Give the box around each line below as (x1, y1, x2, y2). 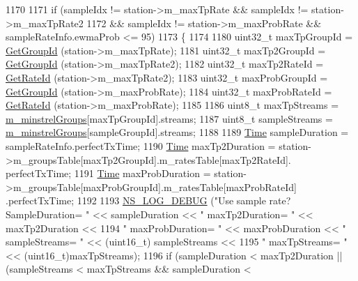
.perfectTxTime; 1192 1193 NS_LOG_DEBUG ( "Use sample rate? (6, 193, 291, 208)
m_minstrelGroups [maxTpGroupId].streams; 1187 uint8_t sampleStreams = (6, 111, 333, 126)
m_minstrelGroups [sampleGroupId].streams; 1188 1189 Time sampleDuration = (6, 125, 349, 139)
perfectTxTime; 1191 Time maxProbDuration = (6, 166, 211, 181)
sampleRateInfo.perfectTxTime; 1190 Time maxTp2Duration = (6, 138, 276, 153)
